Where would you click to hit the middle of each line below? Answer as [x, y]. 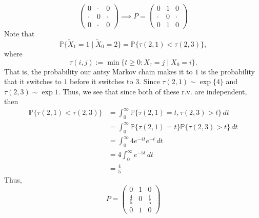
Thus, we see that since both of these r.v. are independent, [155, 91]
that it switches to [33, 81]
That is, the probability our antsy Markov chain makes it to [98, 71]
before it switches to [102, 81]
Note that [19, 34]
